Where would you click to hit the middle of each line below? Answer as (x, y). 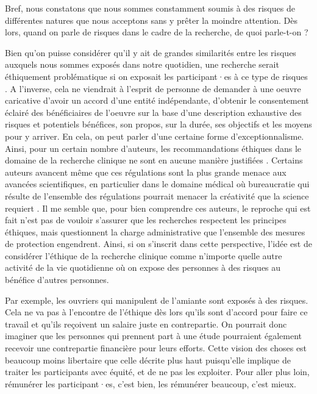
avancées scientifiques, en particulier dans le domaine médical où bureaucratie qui (157, 184)
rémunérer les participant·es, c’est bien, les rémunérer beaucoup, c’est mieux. (151, 383)
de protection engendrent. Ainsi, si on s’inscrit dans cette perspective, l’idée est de (158, 244)
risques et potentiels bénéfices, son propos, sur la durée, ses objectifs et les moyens (158, 124)
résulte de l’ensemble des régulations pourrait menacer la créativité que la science (157, 195)
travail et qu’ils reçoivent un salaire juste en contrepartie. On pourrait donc (146, 324)
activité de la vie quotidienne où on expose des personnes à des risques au (143, 267)
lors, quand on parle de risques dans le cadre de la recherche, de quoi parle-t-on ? (157, 32)
